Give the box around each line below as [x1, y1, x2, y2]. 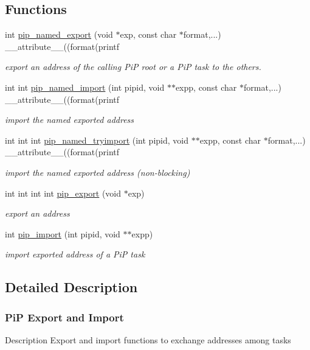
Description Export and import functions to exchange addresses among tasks [5, 333, 291, 346]
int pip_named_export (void [5, 28, 113, 41]
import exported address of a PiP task [5, 248, 145, 261]
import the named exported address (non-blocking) [5, 166, 190, 178]
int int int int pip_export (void [5, 186, 122, 199]
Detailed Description [5, 278, 138, 296]
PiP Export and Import [5, 309, 124, 324]
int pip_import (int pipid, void [5, 227, 120, 240]
